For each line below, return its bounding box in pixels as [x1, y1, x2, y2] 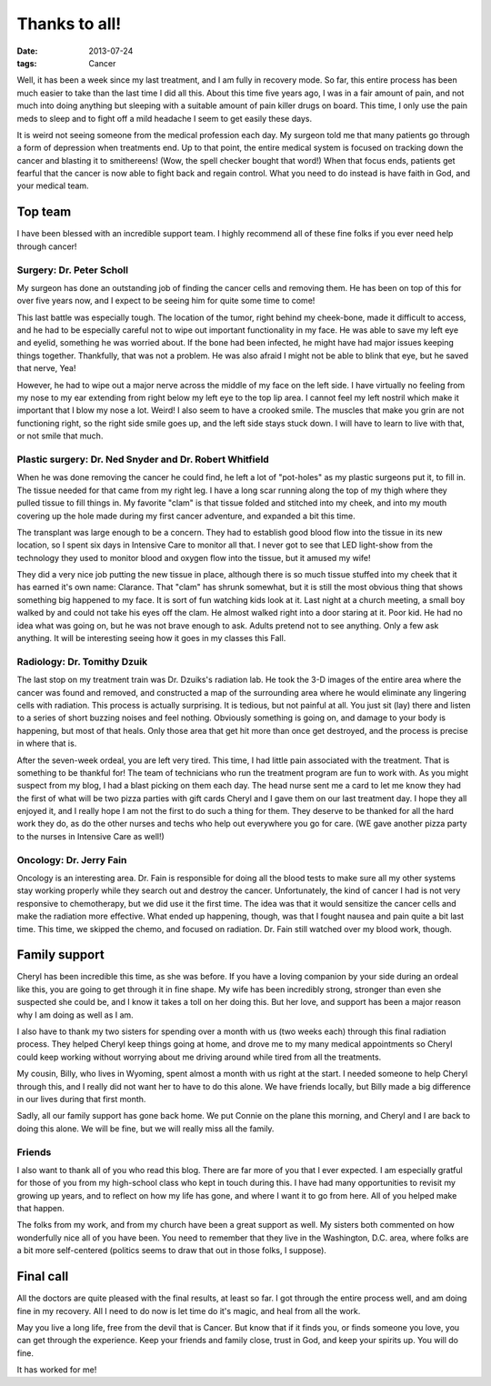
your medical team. [16, 180, 90, 191]
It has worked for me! [16, 1364, 97, 1375]
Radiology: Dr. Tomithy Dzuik [16, 655, 148, 668]
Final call [16, 1269, 69, 1284]
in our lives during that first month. [16, 1093, 146, 1104]
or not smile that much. [16, 430, 104, 441]
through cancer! [16, 241, 77, 252]
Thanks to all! [16, 14, 122, 34]
